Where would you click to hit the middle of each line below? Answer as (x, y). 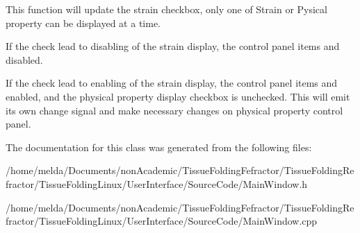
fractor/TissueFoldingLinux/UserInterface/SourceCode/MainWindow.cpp (162, 221)
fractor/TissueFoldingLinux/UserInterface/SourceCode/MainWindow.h (157, 183)
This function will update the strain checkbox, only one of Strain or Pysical (166, 9)
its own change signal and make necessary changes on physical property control (174, 110)
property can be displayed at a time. (83, 23)
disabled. (24, 59)
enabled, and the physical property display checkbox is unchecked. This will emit (178, 96)
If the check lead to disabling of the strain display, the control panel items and (173, 46)
